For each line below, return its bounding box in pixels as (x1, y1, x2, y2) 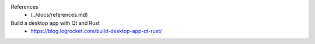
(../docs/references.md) (30, 12, 88, 19)
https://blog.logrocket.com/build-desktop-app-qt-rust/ (30, 28, 162, 35)
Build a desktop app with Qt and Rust (10, 19, 100, 26)
